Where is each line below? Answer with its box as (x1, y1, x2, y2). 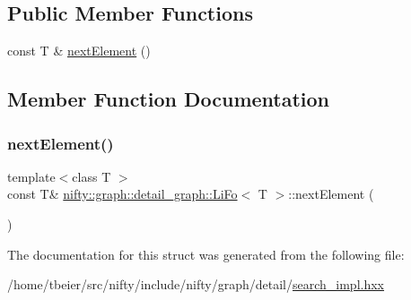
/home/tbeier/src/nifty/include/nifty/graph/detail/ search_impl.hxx (7, 275, 385, 294)
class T (72, 167, 111, 185)
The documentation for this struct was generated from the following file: (7, 244, 405, 263)
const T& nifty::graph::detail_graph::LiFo (7, 184, 238, 203)
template (7, 167, 56, 185)
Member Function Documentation (7, 85, 330, 113)
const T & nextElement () (7, 41, 151, 60)
